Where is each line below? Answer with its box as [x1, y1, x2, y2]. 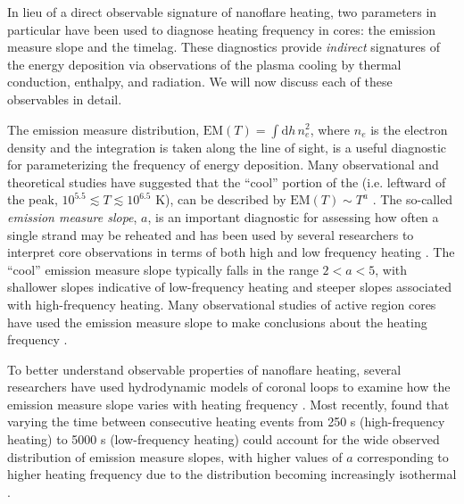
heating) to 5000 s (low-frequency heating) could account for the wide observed [7, 430, 440, 449]
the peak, [7, 190, 58, 209]
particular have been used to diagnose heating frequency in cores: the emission [7, 20, 436, 38]
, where [310, 120, 351, 138]
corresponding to [357, 447, 449, 466]
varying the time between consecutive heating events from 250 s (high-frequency [7, 412, 445, 431]
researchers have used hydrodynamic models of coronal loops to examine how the [7, 377, 451, 396]
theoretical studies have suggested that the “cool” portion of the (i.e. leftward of [7, 172, 446, 191]
